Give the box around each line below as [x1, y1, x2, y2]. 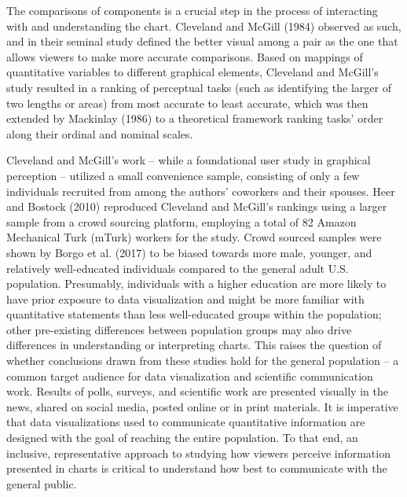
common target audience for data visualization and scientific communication [6, 367, 373, 384]
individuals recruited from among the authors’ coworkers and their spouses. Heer [6, 182, 395, 199]
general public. [6, 475, 77, 491]
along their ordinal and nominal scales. [6, 125, 193, 142]
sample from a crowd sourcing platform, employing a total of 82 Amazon [6, 213, 357, 230]
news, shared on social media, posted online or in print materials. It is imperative [6, 398, 398, 414]
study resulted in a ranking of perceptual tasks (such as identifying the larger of [6, 79, 391, 95]
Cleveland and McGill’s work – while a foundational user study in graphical [6, 152, 371, 168]
